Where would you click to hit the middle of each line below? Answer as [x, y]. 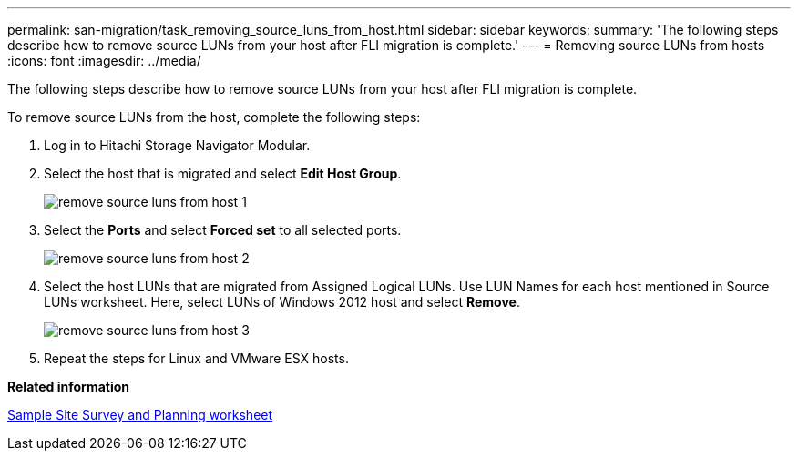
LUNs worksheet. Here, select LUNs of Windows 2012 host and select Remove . [282, 302]
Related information [69, 387]
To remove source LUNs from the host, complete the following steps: [214, 117]
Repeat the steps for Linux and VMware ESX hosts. [196, 358]
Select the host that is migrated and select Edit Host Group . [223, 173]
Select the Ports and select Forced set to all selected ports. [223, 230]
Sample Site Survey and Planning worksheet [140, 415]
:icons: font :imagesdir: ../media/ [104, 61]
